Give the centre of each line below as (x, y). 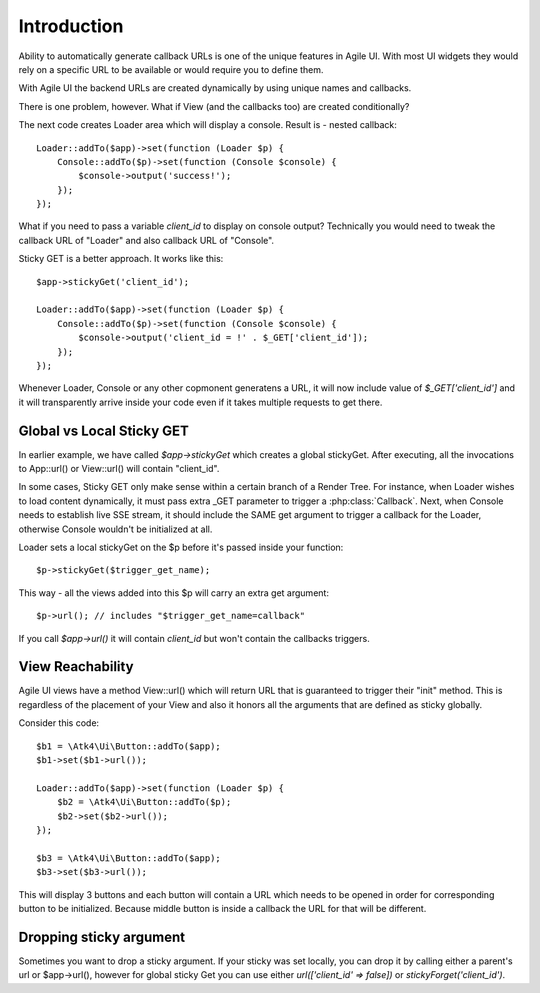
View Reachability (76, 666)
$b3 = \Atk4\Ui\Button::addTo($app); (129, 858)
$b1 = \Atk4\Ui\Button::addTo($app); (129, 746)
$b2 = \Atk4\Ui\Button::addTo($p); (144, 802)
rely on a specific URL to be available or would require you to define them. (171, 69)
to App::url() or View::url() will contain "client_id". (119, 469)
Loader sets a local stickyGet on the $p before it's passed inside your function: (181, 547)
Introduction (71, 26)
